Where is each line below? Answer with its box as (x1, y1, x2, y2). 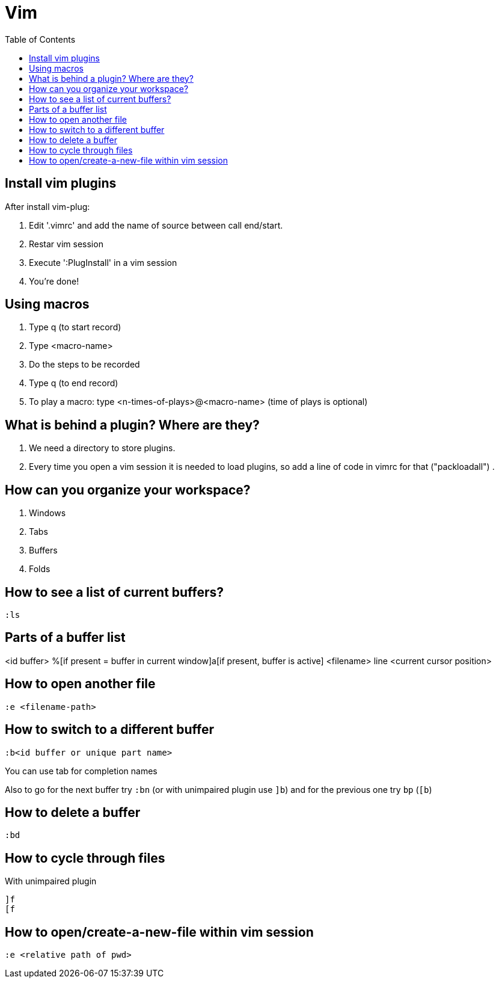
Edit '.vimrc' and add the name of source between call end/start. (29, 220, 283, 230)
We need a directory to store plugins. (29, 443, 176, 454)
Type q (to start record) (29, 322, 121, 333)
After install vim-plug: (5, 201, 90, 212)
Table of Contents (5, 34, 76, 45)
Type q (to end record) (29, 378, 118, 389)
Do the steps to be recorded (29, 359, 140, 370)
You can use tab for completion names (5, 765, 158, 776)
